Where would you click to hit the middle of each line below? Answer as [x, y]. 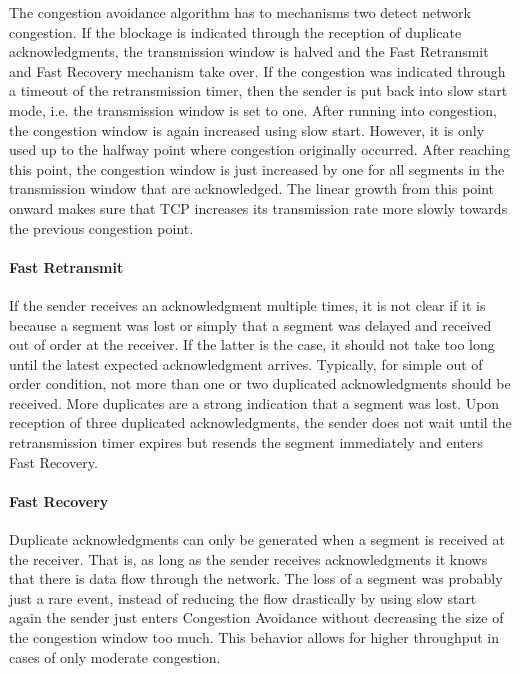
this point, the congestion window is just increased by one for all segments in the [257, 168]
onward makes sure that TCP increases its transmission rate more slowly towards [258, 207]
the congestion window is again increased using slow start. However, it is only [247, 129]
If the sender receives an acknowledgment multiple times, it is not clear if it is [247, 304]
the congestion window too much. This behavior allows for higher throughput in [254, 637]
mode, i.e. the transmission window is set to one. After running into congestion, [253, 109]
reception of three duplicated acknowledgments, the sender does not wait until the [260, 422]
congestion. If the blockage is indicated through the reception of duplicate [235, 31]
